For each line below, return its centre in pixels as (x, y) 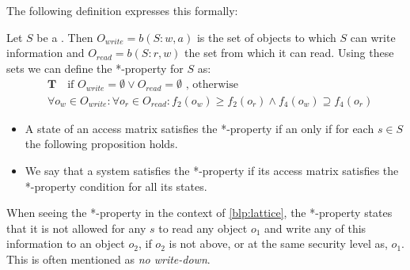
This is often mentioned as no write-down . (108, 259)
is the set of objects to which (266, 37)
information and (46, 53)
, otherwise (212, 85)
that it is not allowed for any (76, 228)
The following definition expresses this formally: (122, 10)
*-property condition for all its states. (116, 186)
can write (373, 37)
